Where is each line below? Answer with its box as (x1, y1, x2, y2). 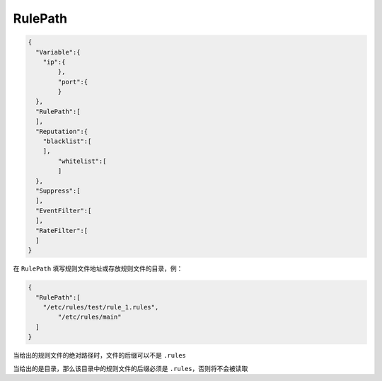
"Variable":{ (35, 48, 81, 56)
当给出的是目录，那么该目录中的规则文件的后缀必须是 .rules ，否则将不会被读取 (13, 364, 248, 373)
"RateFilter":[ (35, 227, 88, 234)
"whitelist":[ (57, 157, 107, 165)
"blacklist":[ (42, 137, 92, 145)
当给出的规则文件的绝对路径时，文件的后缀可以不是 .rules (13, 351, 187, 360)
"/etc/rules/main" (57, 313, 122, 322)
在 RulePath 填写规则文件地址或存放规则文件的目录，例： (13, 264, 183, 273)
